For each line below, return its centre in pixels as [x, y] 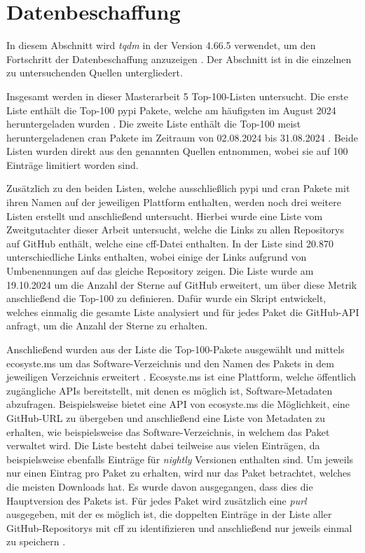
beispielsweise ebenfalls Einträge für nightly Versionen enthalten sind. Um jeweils [180, 459]
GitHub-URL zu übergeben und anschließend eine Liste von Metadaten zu [166, 417]
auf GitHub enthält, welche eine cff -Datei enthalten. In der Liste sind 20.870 [170, 243]
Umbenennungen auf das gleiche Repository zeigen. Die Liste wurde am [160, 271]
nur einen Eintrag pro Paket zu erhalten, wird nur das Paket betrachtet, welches [179, 473]
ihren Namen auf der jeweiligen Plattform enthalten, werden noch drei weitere [174, 202]
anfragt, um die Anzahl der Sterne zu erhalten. [107, 326]
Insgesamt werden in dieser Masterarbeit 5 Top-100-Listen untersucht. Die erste [177, 96]
